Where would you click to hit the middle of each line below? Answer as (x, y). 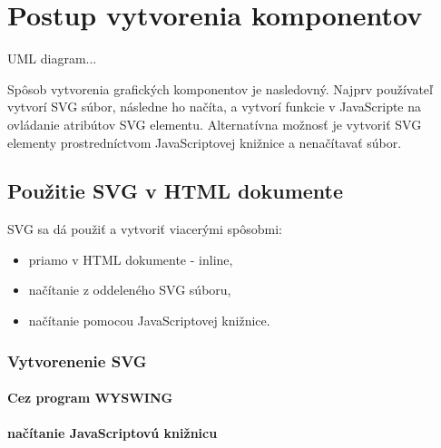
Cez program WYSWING (90, 398)
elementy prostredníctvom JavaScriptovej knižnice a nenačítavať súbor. (205, 142)
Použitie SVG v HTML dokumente (176, 191)
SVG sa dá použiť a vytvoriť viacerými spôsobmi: (145, 229)
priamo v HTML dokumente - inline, (131, 259)
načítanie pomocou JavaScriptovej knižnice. (149, 321)
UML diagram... (52, 58)
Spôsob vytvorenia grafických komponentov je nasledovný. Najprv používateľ (220, 88)
